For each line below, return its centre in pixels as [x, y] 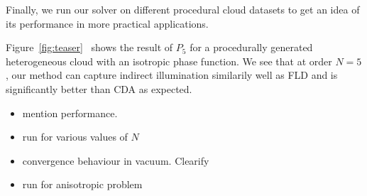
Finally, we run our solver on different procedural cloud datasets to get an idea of [183, 9]
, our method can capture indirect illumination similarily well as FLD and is [172, 75]
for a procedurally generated [251, 47]
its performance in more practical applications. [107, 23]
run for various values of [75, 137]
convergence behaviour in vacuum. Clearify [116, 160]
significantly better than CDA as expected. [99, 88]
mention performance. [70, 113]
